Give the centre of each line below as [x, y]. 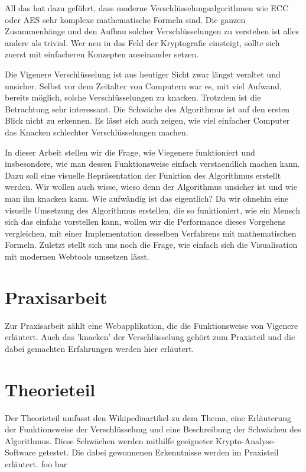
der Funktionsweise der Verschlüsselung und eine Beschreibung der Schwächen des [153, 429]
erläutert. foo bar [36, 463]
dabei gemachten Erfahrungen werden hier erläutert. [100, 348]
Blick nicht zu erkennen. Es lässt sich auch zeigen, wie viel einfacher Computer [147, 120]
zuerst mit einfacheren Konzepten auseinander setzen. [102, 54]
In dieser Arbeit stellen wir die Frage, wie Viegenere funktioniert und [130, 152]
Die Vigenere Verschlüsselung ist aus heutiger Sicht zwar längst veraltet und [143, 74]
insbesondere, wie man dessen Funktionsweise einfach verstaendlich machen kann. [152, 164]
